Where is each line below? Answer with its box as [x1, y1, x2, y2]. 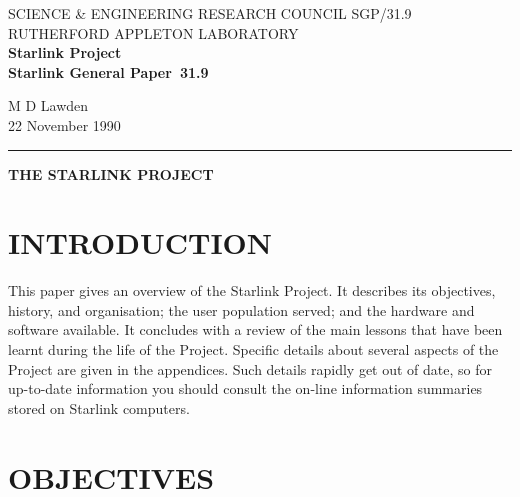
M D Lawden [8, 95, 89, 116]
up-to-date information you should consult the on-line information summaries [8, 378, 483, 399]
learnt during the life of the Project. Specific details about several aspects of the [8, 339, 499, 360]
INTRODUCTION [8, 222, 273, 263]
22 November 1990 [8, 114, 121, 135]
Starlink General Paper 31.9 [8, 61, 209, 82]
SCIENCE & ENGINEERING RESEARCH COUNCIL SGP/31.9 [8, 3, 412, 23]
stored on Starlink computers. [8, 397, 190, 418]
